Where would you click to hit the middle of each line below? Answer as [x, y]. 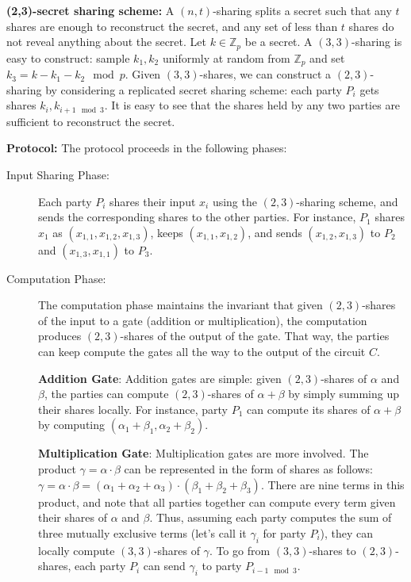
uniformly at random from [226, 57]
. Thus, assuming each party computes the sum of [271, 517]
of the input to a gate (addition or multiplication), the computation [203, 320]
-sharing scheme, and [347, 201]
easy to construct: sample [68, 57]
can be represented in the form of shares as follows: [248, 469]
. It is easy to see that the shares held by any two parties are [252, 105]
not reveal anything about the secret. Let [106, 42]
